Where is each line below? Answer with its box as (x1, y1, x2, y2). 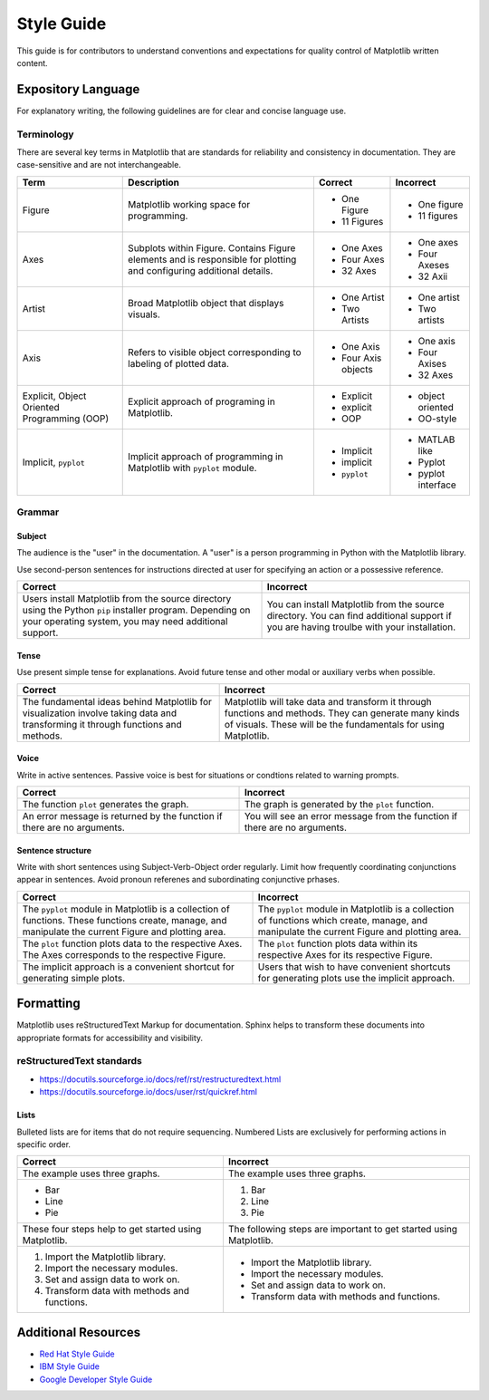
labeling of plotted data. (128, 357, 230, 370)
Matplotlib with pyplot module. (128, 461, 257, 474)
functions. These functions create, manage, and (22, 913, 227, 926)
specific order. (16, 1138, 72, 1150)
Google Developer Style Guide (39, 1374, 153, 1385)
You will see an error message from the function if (244, 809, 457, 822)
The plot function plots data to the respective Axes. (22, 937, 243, 950)
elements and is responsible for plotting (128, 253, 297, 266)
